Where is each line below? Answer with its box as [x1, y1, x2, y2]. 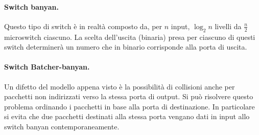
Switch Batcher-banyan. [4, 61, 90, 72]
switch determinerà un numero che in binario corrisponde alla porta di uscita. [4, 41, 247, 52]
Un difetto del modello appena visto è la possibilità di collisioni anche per [4, 81, 235, 92]
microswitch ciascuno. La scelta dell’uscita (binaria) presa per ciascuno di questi [4, 31, 255, 42]
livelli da [215, 20, 242, 31]
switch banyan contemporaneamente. [4, 121, 120, 131]
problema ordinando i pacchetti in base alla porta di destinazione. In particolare [4, 101, 255, 111]
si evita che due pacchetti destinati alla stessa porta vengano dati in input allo [4, 111, 250, 122]
